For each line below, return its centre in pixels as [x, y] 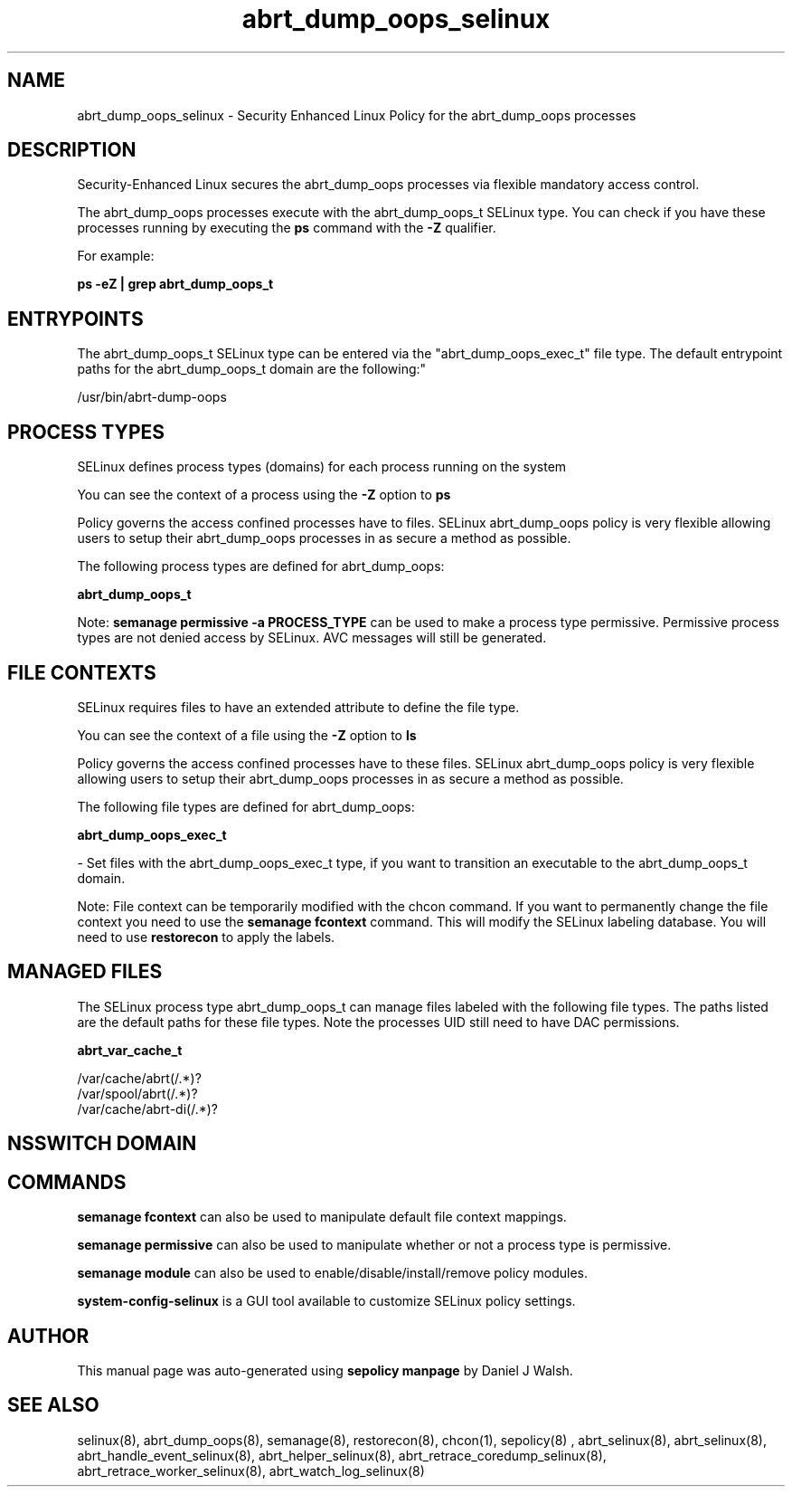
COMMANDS [67, 1182]
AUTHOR [48, 1336]
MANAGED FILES [85, 972]
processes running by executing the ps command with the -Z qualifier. [287, 228]
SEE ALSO [53, 1405]
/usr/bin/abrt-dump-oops [152, 397]
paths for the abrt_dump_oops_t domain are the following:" [252, 369]
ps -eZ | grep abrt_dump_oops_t [175, 284]
